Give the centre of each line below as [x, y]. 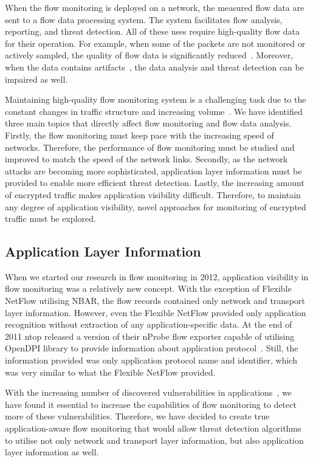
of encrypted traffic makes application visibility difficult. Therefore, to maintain [153, 194]
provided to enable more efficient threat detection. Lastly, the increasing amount [155, 183]
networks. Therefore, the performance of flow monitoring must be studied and [150, 147]
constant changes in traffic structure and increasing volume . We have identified [154, 111]
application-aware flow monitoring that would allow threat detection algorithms [153, 428]
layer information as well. [52, 452]
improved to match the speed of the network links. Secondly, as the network [146, 159]
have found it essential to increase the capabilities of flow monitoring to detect [151, 404]
